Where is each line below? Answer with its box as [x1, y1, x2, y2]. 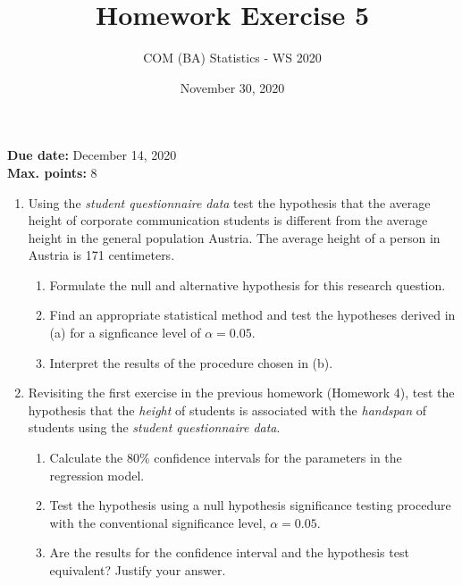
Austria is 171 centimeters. [28, 246, 175, 264]
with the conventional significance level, [49, 513, 266, 531]
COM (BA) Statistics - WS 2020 [143, 48, 322, 67]
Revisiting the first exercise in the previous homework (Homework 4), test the [28, 383, 455, 402]
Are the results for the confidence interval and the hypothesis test [49, 543, 409, 562]
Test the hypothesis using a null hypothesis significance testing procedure [49, 496, 451, 514]
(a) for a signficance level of [49, 323, 201, 342]
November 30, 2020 [180, 78, 285, 96]
